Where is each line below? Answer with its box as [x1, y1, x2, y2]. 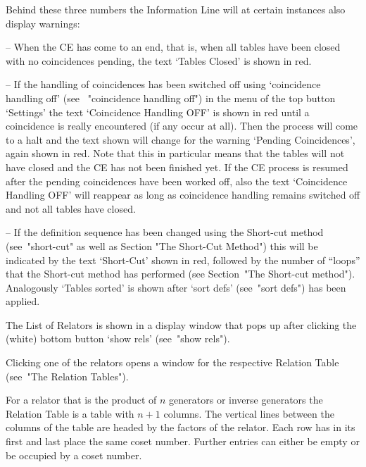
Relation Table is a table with [6, 406, 134, 421]
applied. [6, 294, 40, 309]
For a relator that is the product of [6, 392, 157, 407]
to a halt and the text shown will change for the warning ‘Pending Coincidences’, [6, 132, 355, 147]
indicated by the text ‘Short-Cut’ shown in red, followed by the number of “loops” [6, 252, 360, 267]
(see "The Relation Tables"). [6, 368, 129, 383]
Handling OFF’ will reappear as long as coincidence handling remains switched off [6, 187, 360, 202]
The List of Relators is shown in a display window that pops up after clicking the [6, 317, 357, 332]
